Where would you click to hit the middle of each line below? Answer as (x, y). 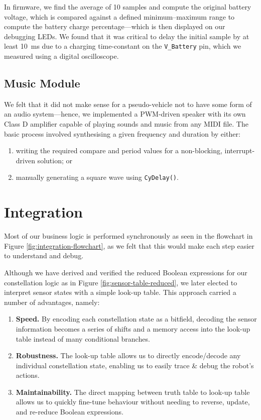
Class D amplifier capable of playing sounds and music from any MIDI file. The (126, 124)
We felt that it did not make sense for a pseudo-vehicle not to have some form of (128, 104)
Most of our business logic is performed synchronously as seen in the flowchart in (128, 236)
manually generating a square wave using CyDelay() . (97, 177)
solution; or (55, 160)
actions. (28, 375)
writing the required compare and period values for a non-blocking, (119, 150)
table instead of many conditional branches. (83, 338)
